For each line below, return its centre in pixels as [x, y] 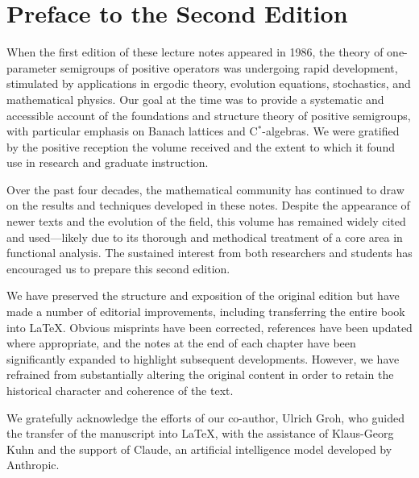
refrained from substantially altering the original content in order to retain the [200, 374]
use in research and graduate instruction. [108, 162]
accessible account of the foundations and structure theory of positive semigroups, [209, 115]
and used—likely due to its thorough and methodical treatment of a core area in [205, 237]
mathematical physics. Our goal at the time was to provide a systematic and [195, 99]
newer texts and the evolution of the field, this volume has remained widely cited [206, 221]
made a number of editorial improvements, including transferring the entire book [206, 312]
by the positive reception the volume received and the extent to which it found [201, 146]
